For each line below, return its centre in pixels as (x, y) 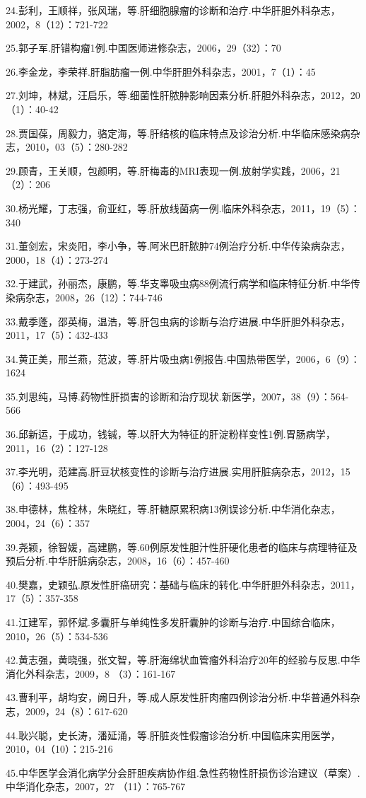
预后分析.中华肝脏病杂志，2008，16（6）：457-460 (118, 561)
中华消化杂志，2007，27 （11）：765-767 (96, 786)
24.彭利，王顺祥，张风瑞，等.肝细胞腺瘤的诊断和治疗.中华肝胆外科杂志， (173, 10)
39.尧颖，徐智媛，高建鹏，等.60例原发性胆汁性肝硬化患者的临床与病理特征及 (182, 547)
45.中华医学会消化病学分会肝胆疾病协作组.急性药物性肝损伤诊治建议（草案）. (183, 772)
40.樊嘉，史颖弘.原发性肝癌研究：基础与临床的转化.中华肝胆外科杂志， (168, 584)
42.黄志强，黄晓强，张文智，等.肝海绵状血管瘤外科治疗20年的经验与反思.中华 (183, 660)
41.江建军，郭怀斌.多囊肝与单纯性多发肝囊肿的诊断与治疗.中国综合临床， (173, 622)
